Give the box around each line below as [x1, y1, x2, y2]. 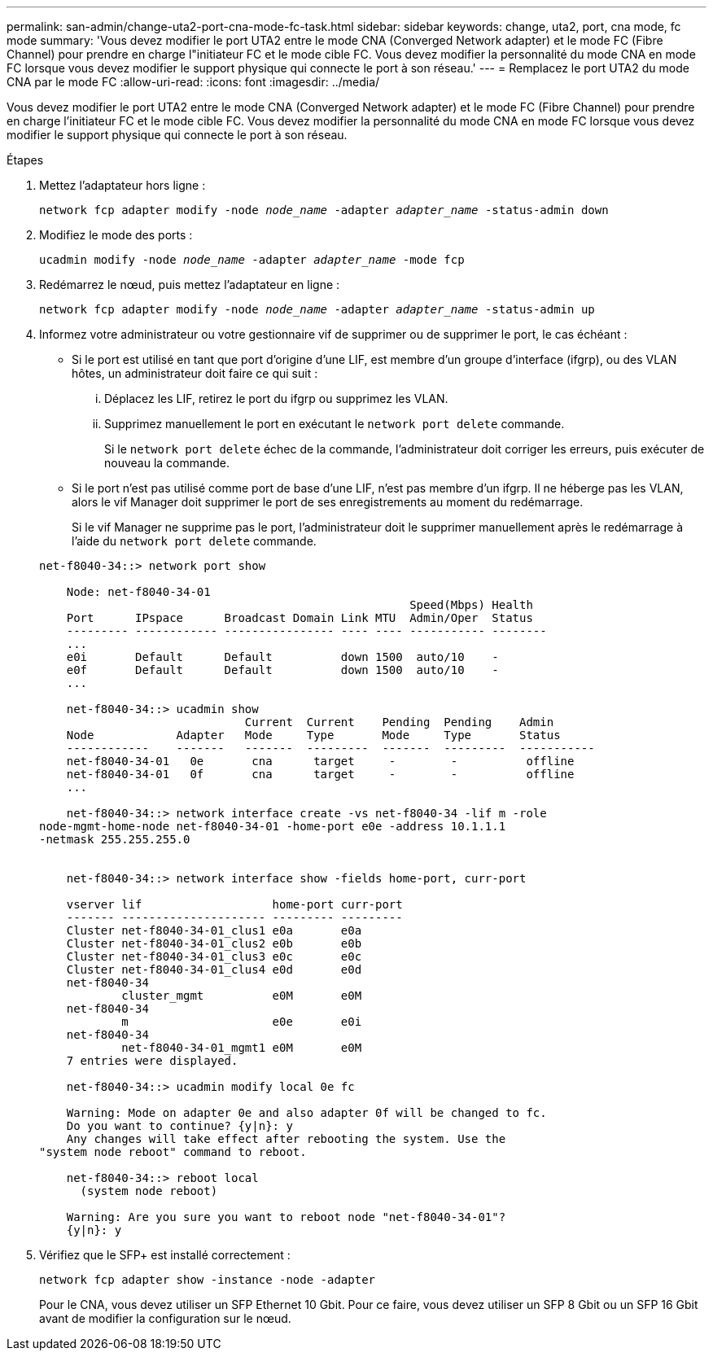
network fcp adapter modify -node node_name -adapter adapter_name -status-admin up [39, 303, 595, 316]
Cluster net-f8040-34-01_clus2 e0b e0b [66, 937, 362, 950]
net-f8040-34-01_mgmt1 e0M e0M [121, 1041, 362, 1054]
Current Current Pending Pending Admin [244, 716, 554, 729]
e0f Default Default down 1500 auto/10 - [66, 663, 499, 676]
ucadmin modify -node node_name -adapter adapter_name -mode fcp [39, 253, 465, 266]
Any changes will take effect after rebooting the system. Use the [66, 1132, 506, 1145]
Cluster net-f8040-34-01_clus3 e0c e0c [66, 950, 362, 963]
